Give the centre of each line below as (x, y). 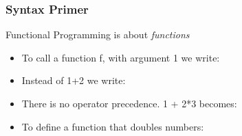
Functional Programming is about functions (98, 35)
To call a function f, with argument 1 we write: (121, 57)
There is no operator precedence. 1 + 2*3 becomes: (129, 103)
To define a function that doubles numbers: (113, 126)
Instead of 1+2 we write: (74, 80)
